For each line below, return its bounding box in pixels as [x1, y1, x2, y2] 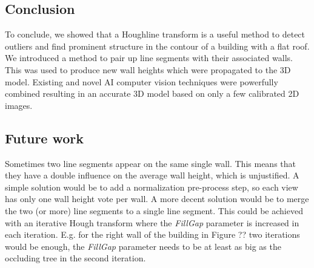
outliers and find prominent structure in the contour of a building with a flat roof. [5, 39, 310, 52]
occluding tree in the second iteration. [5, 252, 146, 264]
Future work [5, 128, 84, 147]
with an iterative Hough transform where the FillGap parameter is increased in [5, 216, 299, 229]
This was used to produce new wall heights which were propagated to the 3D [5, 63, 291, 76]
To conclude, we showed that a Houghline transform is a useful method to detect [5, 28, 306, 41]
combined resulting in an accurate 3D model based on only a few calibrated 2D [5, 87, 299, 100]
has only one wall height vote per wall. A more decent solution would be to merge [5, 192, 309, 205]
